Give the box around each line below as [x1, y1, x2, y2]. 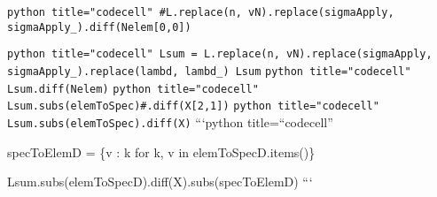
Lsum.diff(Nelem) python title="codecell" [7, 82, 259, 95]
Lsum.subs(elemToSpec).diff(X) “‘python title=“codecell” [7, 112, 333, 131]
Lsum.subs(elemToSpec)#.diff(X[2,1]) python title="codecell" [7, 100, 379, 113]
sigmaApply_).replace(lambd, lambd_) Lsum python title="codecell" [7, 64, 411, 78]
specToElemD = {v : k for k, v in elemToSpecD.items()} [7, 142, 316, 161]
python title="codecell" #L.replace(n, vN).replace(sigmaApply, [7, 6, 394, 19]
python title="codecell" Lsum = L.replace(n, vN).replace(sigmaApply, [7, 48, 433, 61]
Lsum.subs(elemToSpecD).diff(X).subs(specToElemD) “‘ [7, 172, 313, 191]
